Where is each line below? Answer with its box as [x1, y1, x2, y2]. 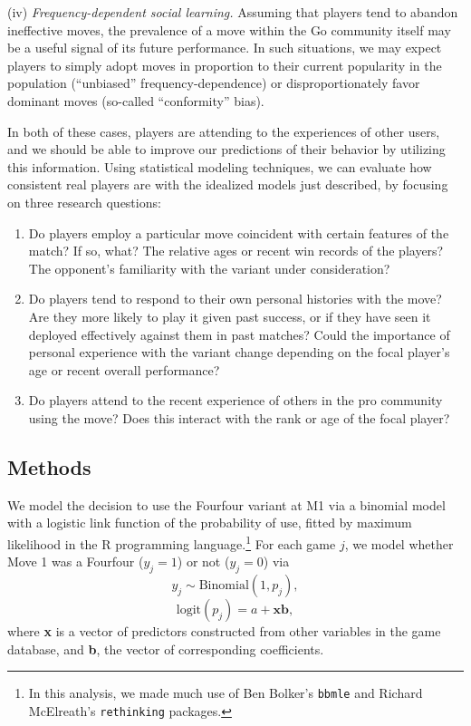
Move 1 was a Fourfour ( [7, 552, 144, 571]
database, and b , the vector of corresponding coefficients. [7, 639, 324, 658]
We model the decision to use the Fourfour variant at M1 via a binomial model [7, 495, 446, 514]
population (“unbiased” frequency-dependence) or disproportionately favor [7, 73, 420, 92]
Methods [7, 452, 91, 480]
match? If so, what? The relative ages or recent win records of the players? [28, 241, 444, 260]
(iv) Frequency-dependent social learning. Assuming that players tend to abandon [7, 3, 458, 21]
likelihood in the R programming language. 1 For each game [7, 531, 336, 553]
